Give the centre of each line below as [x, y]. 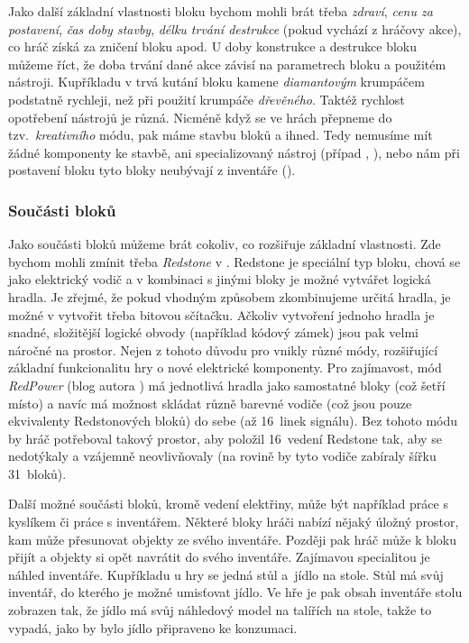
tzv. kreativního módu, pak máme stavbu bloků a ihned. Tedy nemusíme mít [221, 135]
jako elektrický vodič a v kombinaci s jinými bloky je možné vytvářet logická [220, 279]
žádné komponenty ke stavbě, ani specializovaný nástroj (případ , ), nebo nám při [234, 152]
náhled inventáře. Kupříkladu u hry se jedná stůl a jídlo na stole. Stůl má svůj [226, 574]
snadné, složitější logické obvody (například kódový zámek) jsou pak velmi [213, 332]
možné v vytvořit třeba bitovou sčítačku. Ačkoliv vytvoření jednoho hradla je [221, 314]
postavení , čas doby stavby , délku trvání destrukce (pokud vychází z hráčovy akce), [235, 28]
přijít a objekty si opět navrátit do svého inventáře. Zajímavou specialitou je [219, 557]
